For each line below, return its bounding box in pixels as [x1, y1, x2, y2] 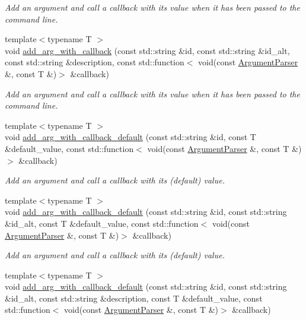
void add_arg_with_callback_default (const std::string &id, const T [5, 131, 256, 143]
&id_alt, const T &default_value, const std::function [5, 217, 199, 229]
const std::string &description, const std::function [5, 56, 184, 68]
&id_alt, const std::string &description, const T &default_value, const [5, 292, 263, 304]
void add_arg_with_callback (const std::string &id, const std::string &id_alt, [5, 44, 290, 56]
